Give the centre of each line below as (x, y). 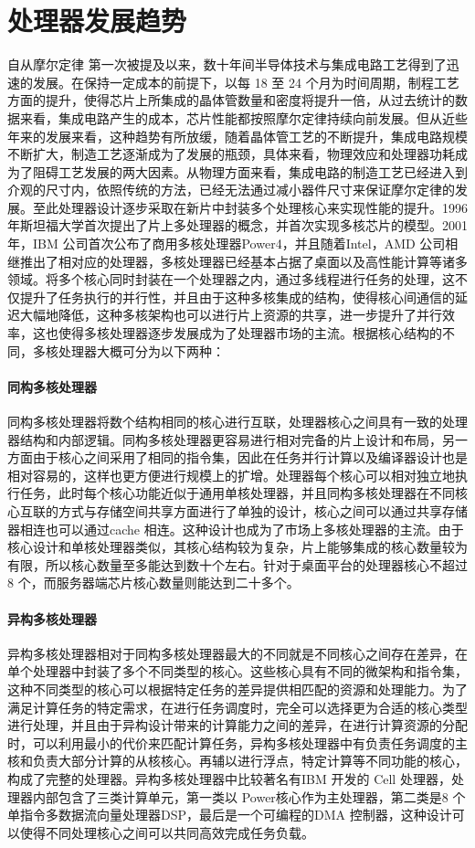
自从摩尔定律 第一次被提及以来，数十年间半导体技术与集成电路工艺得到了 (227, 64)
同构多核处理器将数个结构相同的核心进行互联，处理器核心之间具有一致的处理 (237, 422)
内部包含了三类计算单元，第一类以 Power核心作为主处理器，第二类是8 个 (249, 796)
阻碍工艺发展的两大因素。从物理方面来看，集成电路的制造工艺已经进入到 (250, 171)
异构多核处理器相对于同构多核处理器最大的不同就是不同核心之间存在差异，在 (237, 653)
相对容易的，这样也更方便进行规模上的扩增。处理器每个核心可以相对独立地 (231, 475)
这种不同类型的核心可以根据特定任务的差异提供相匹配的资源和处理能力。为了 (237, 689)
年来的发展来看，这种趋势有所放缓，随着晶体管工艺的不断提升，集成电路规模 (237, 136)
